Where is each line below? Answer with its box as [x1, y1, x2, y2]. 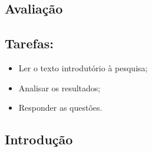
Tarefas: [5, 34, 54, 52]
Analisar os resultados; [18, 81, 101, 94]
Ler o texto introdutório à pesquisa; [18, 61, 148, 74]
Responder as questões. [18, 101, 103, 114]
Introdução [5, 130, 73, 148]
